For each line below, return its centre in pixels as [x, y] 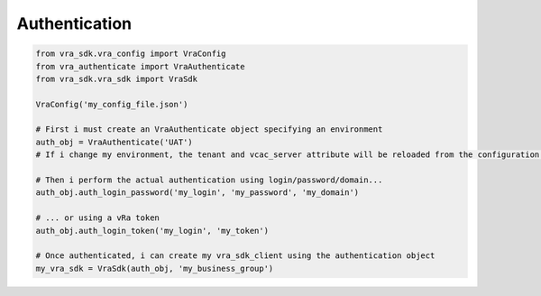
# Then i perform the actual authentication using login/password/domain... [209, 180]
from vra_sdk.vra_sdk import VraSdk [117, 79]
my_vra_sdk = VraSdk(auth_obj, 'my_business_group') [155, 268]
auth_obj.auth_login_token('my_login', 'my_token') [152, 231]
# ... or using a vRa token [97, 218]
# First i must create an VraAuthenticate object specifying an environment [209, 129]
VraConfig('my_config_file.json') [112, 104]
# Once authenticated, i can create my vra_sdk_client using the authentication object [235, 256]
